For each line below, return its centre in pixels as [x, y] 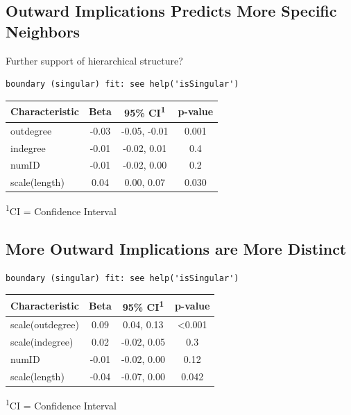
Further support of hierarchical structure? [94, 60]
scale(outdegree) [45, 324]
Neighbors [43, 31]
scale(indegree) [42, 342]
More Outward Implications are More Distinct [176, 249]
